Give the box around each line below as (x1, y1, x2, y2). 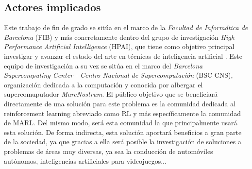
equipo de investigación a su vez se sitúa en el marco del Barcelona (4, 60, 203, 70)
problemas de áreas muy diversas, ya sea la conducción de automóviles (4, 146, 213, 156)
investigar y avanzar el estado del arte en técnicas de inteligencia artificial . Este (4, 51, 243, 61)
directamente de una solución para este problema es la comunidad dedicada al (4, 98, 236, 108)
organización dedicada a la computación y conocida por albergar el (4, 79, 203, 89)
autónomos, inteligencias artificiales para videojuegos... (4, 155, 167, 166)
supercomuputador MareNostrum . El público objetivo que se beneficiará (4, 89, 218, 99)
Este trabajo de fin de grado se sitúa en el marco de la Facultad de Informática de (4, 22, 248, 33)
